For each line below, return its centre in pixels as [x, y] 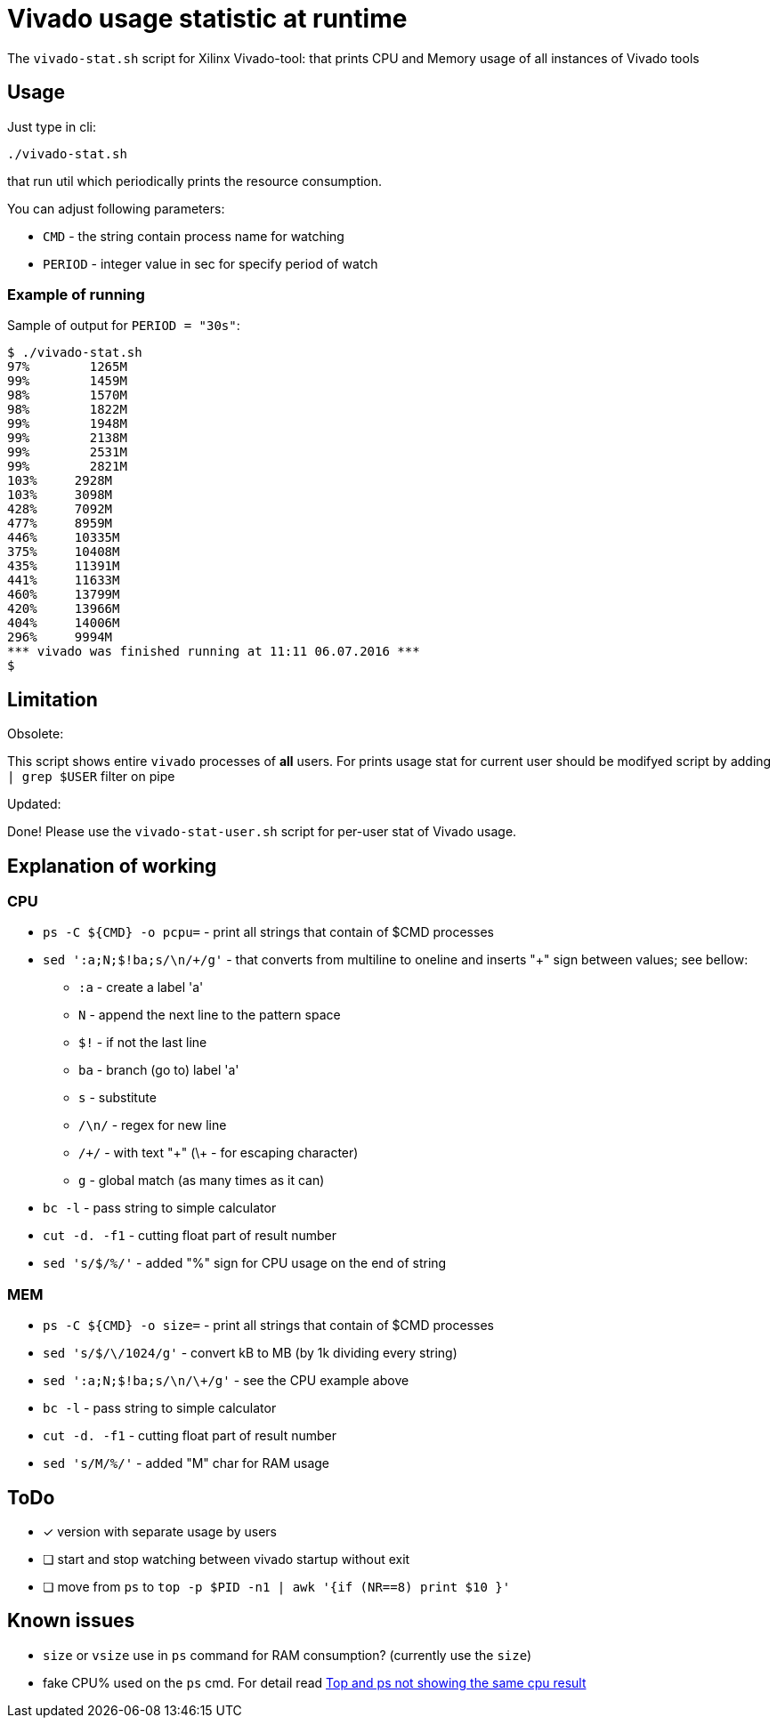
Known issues [71, 1621]
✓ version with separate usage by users [160, 1532]
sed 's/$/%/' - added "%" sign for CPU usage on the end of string [245, 1263]
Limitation [53, 699]
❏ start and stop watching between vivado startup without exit [227, 1559]
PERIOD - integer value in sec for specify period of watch [210, 263]
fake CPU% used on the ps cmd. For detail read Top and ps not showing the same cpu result [315, 1682]
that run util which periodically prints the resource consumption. [195, 181]
